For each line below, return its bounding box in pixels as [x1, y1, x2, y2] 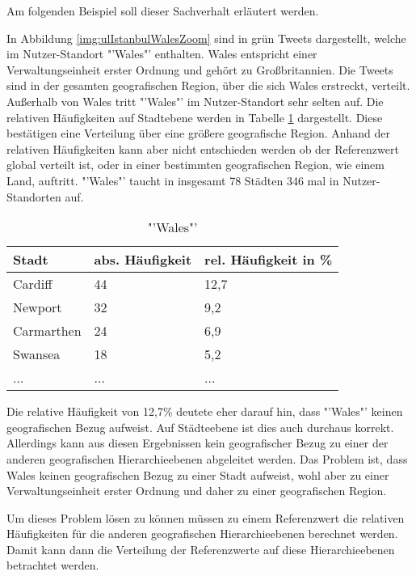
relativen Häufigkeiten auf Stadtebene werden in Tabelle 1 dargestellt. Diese [6, 108, 383, 125]
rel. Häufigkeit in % [204, 250, 333, 269]
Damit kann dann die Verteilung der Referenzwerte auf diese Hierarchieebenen [6, 540, 395, 557]
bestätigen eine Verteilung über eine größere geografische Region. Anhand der [6, 125, 391, 142]
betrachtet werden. [6, 557, 99, 574]
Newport [13, 298, 62, 317]
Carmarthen [13, 321, 82, 341]
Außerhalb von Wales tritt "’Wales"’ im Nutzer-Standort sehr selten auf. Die [6, 92, 384, 109]
